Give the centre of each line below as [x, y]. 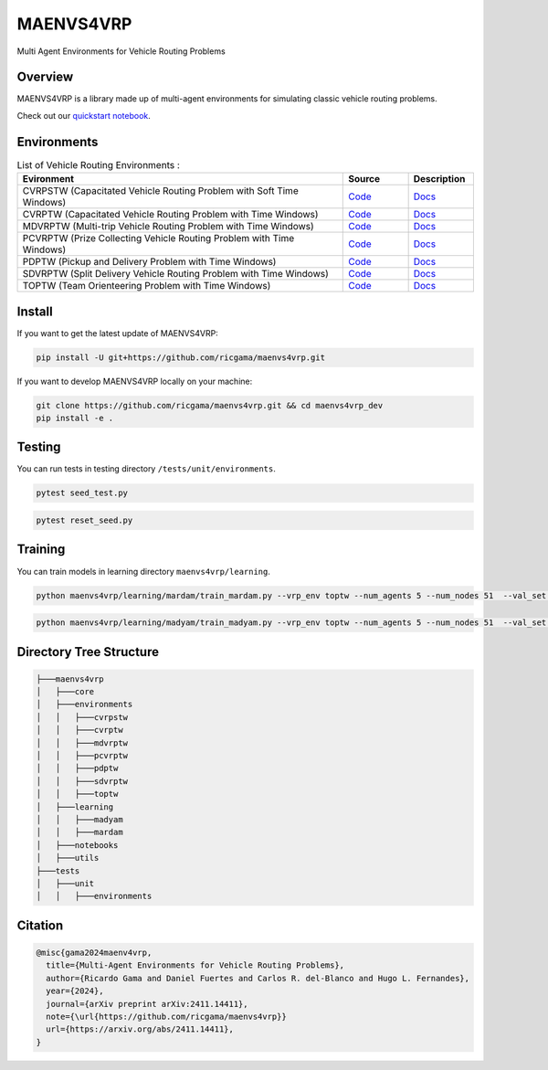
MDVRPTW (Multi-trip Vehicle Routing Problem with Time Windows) [168, 227]
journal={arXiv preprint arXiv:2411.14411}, [147, 1004]
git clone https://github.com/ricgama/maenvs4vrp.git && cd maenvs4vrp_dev [210, 405]
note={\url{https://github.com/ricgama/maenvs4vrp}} [166, 1016]
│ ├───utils [68, 858]
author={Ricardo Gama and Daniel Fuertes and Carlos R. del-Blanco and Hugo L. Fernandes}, [258, 978]
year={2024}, [75, 991]
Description [439, 179]
